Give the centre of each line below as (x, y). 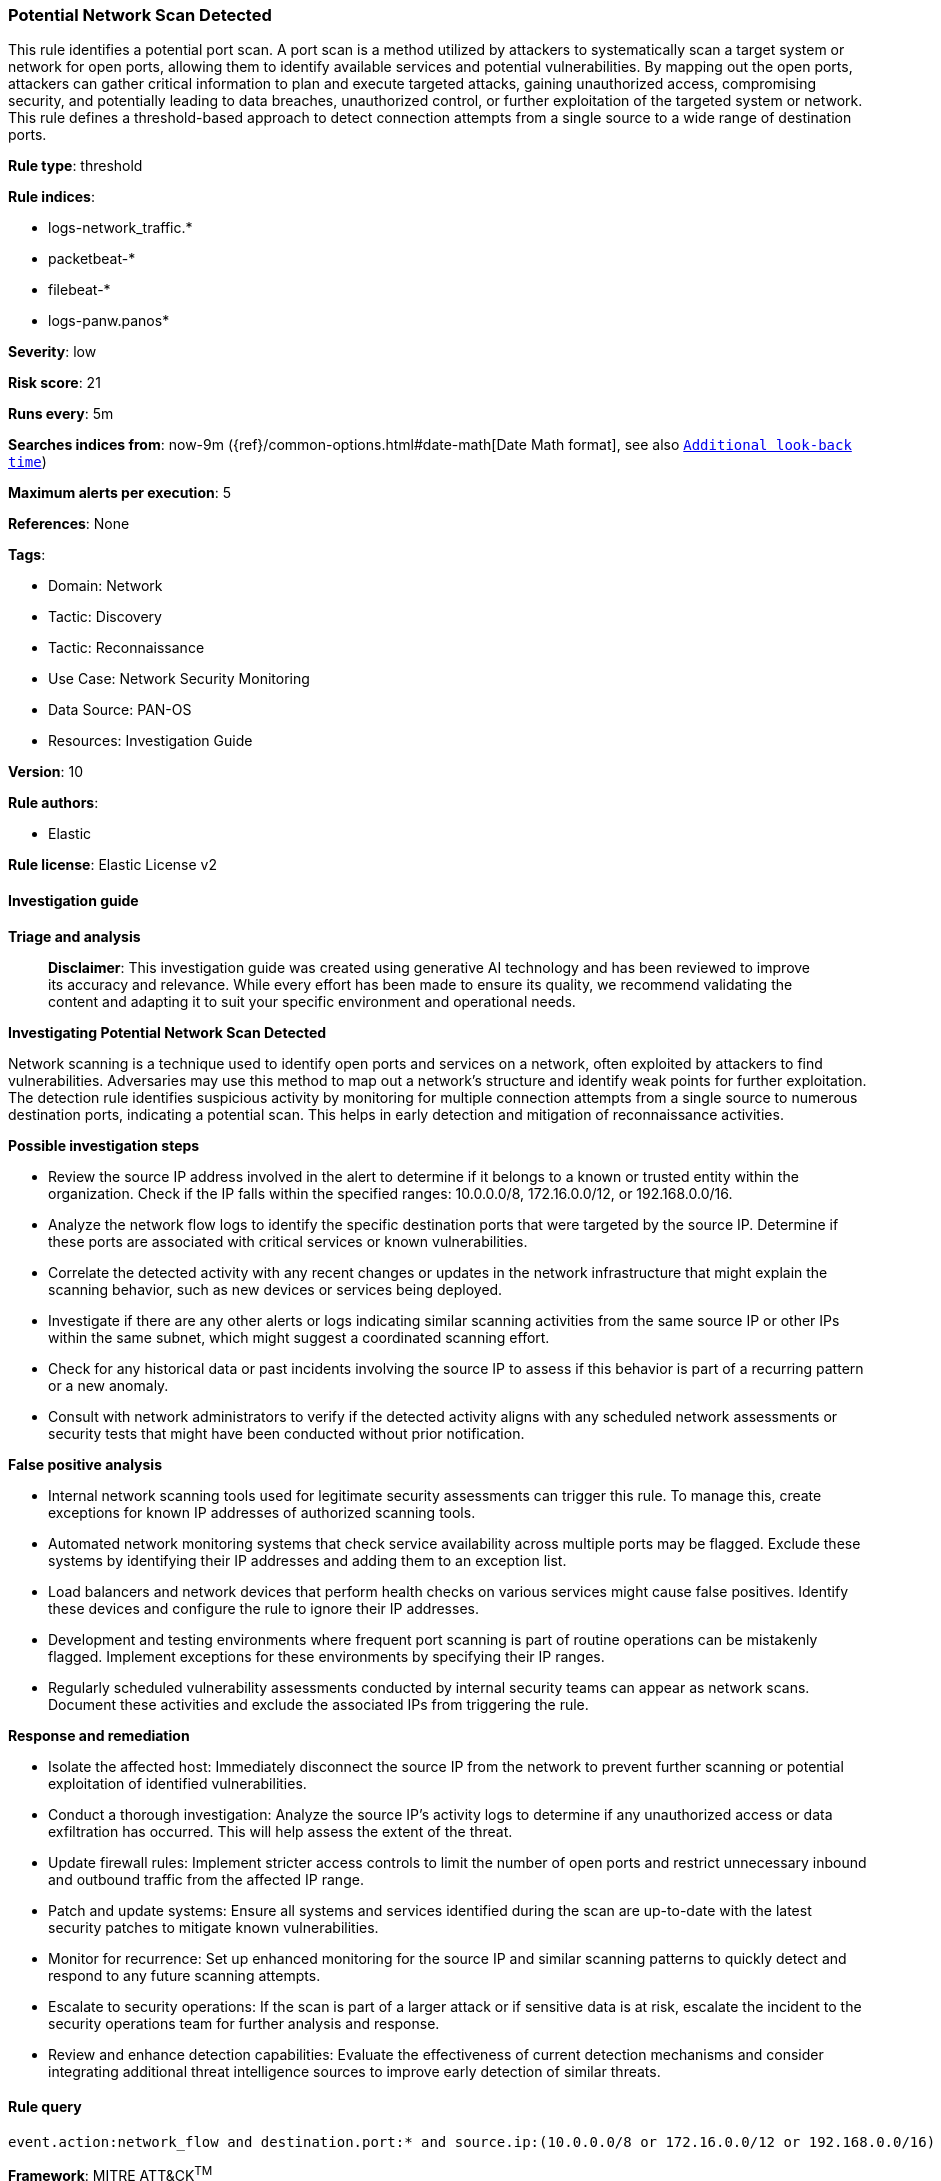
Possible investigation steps (104, 1145)
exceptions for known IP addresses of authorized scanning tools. (262, 1512)
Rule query (45, 2107)
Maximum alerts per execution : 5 (119, 493)
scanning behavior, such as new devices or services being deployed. (275, 1289)
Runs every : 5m (61, 414)
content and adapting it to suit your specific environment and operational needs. (312, 1001)
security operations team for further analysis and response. (244, 2023)
